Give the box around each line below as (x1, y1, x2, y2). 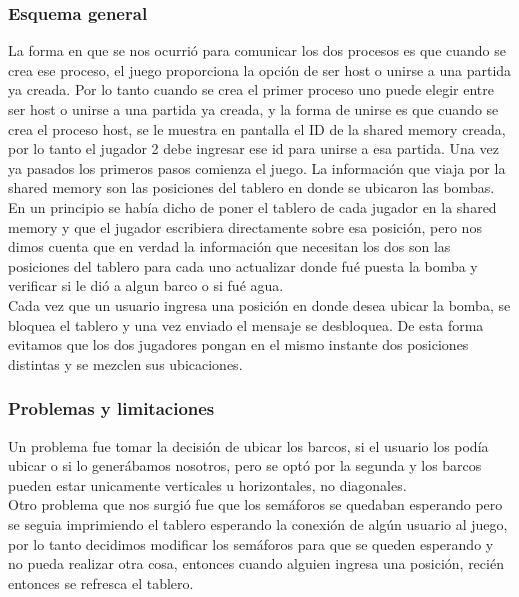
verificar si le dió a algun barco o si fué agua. (8, 275, 284, 296)
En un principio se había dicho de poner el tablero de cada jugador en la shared (8, 196, 497, 217)
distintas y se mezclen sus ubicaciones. (8, 353, 243, 374)
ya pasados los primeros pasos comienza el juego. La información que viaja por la (8, 157, 506, 178)
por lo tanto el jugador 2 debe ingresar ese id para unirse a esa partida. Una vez (8, 138, 499, 159)
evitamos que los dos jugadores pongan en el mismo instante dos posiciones (8, 334, 469, 355)
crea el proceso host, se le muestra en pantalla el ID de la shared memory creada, (8, 118, 506, 139)
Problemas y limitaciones (8, 396, 215, 421)
